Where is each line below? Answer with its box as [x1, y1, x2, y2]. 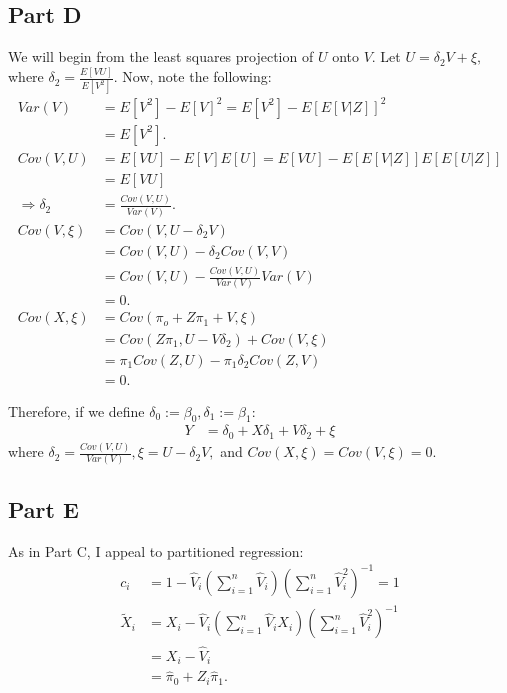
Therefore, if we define [8, 400, 145, 421]
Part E [8, 493, 79, 524]
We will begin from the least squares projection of [8, 46, 314, 67]
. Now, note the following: [113, 66, 272, 87]
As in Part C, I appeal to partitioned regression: [8, 540, 304, 561]
